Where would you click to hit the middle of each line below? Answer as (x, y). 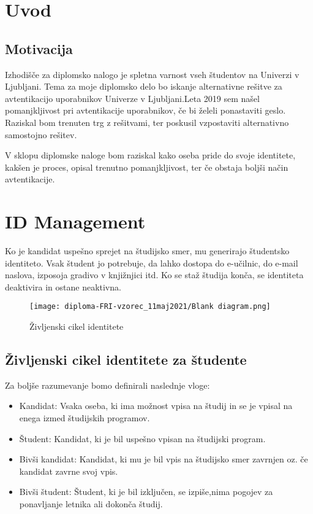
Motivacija (39, 48)
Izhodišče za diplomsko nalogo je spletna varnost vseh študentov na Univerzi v (152, 74)
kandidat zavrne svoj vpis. (69, 471)
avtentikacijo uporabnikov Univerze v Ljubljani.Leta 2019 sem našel (132, 98)
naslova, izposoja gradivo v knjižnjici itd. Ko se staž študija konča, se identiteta (154, 275)
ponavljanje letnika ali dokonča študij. (91, 504)
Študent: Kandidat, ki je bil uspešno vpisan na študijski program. (142, 438)
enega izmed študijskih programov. (85, 418)
